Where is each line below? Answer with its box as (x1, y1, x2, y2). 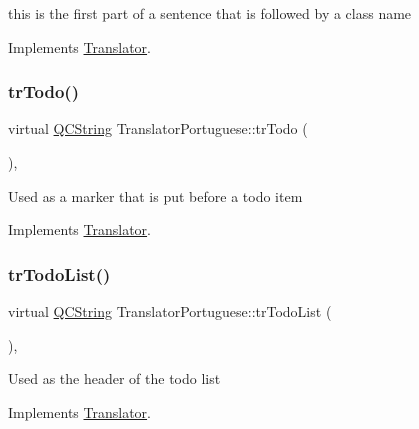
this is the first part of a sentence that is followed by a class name (8, 3, 412, 23)
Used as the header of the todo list (8, 368, 221, 389)
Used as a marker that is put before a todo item (8, 185, 303, 206)
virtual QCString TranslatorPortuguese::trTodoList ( (8, 301, 332, 321)
